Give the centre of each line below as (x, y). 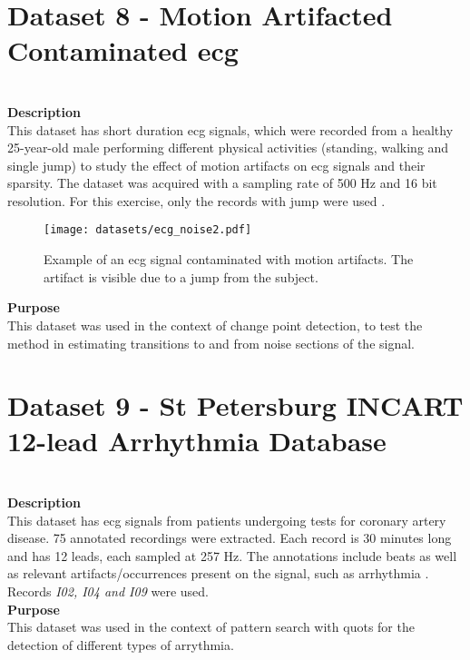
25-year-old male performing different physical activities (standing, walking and (228, 148)
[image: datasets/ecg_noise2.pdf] (148, 230)
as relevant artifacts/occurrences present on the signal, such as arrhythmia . (218, 573)
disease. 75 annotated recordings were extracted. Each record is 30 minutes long (230, 538)
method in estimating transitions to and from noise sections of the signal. (211, 343)
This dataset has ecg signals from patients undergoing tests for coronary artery (227, 520)
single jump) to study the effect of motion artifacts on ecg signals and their (216, 165)
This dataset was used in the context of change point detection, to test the (215, 325)
